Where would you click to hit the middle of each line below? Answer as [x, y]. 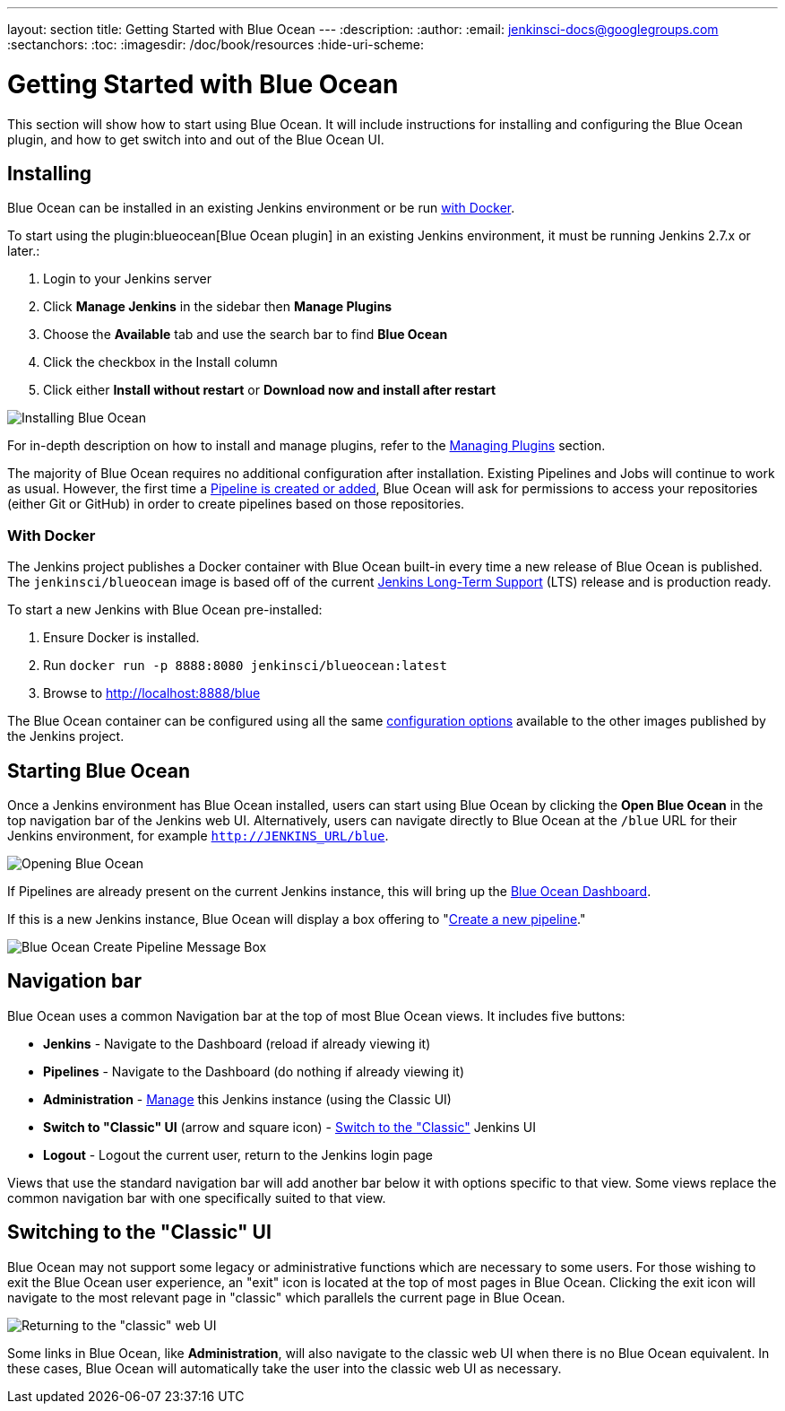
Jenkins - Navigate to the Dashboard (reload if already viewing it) [237, 1043]
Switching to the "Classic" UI [139, 1232]
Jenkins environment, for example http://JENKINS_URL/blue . [198, 835]
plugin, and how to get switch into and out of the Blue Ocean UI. [196, 139]
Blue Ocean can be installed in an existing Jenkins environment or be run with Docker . [261, 208]
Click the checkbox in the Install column [160, 362]
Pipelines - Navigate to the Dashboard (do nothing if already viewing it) [254, 1071]
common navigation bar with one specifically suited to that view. [197, 1198]
